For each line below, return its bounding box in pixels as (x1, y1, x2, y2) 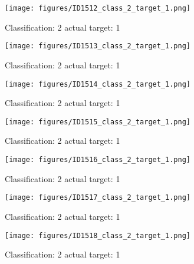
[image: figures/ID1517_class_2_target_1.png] (5, 193, 190, 202)
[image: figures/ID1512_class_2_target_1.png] (5, 4, 190, 12)
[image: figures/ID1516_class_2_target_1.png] (5, 156, 190, 164)
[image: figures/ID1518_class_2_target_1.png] (5, 231, 190, 240)
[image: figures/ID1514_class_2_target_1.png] (5, 80, 190, 88)
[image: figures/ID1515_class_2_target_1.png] (5, 117, 190, 126)
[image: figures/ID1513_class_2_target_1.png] (5, 42, 190, 51)
